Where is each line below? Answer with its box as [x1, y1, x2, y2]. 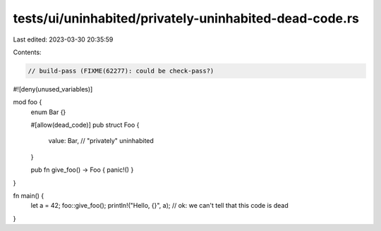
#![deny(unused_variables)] [13, 85, 93, 93]
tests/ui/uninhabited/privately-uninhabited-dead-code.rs [13, 11, 359, 26]
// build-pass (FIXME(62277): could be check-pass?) [28, 67, 214, 75]
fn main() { [13, 192, 44, 200]
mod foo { [13, 98, 42, 106]
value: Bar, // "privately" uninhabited [48, 137, 155, 145]
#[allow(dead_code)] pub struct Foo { [30, 120, 140, 130]
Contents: [13, 48, 42, 56]
